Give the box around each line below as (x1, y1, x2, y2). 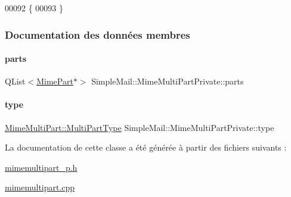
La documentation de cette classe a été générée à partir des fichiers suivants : (5, 141, 287, 154)
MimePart (36, 75, 73, 87)
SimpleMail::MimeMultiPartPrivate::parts (91, 75, 244, 87)
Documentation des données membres (5, 27, 190, 42)
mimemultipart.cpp (5, 181, 75, 193)
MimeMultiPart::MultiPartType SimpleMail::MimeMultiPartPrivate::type (5, 121, 274, 133)
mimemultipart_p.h (5, 161, 78, 173)
